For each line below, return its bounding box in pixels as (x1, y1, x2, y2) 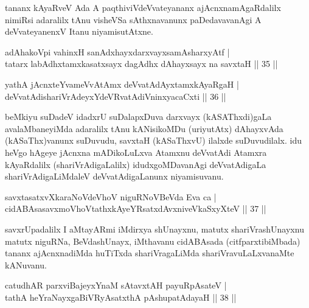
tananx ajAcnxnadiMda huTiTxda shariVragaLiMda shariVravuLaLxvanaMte (5, 247, 294, 259)
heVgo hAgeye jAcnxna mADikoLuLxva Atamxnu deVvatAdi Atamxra (5, 145, 267, 158)
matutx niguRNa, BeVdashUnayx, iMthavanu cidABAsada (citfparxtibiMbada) (5, 234, 300, 247)
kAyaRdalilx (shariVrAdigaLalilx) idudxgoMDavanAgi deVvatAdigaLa (5, 158, 266, 170)
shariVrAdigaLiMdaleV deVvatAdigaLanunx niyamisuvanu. (5, 170, 224, 183)
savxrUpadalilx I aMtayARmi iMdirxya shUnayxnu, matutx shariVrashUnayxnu (5, 222, 304, 235)
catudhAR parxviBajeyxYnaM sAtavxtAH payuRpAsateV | (5, 279, 227, 292)
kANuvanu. (5, 258, 47, 271)
